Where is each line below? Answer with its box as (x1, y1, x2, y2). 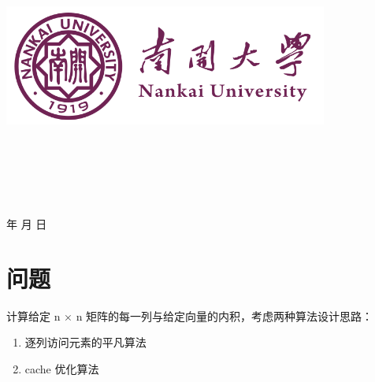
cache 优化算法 (24, 360, 99, 376)
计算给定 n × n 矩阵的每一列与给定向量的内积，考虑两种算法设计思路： (6, 307, 373, 324)
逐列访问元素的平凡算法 (24, 334, 147, 350)
